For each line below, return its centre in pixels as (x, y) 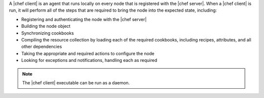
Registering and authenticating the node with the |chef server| (84, 19)
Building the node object (46, 26)
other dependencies (42, 47)
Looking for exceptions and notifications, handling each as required (89, 60)
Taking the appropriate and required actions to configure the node (88, 53)
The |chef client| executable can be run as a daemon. (76, 82)
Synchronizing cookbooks (48, 33)
